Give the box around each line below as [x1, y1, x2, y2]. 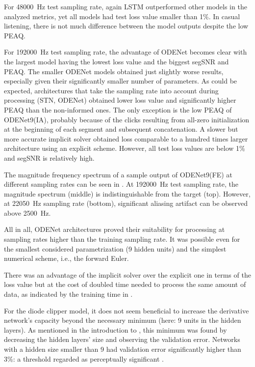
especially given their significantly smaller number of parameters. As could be [4, 76, 237, 86]
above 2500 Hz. [4, 207, 51, 218]
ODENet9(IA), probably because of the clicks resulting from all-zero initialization [4, 114, 250, 124]
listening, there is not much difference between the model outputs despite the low [4, 21, 249, 31]
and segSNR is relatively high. [4, 152, 95, 163]
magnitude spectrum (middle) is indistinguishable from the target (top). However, [4, 188, 251, 198]
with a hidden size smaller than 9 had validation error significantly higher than [4, 344, 241, 354]
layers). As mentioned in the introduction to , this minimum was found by [4, 324, 227, 335]
